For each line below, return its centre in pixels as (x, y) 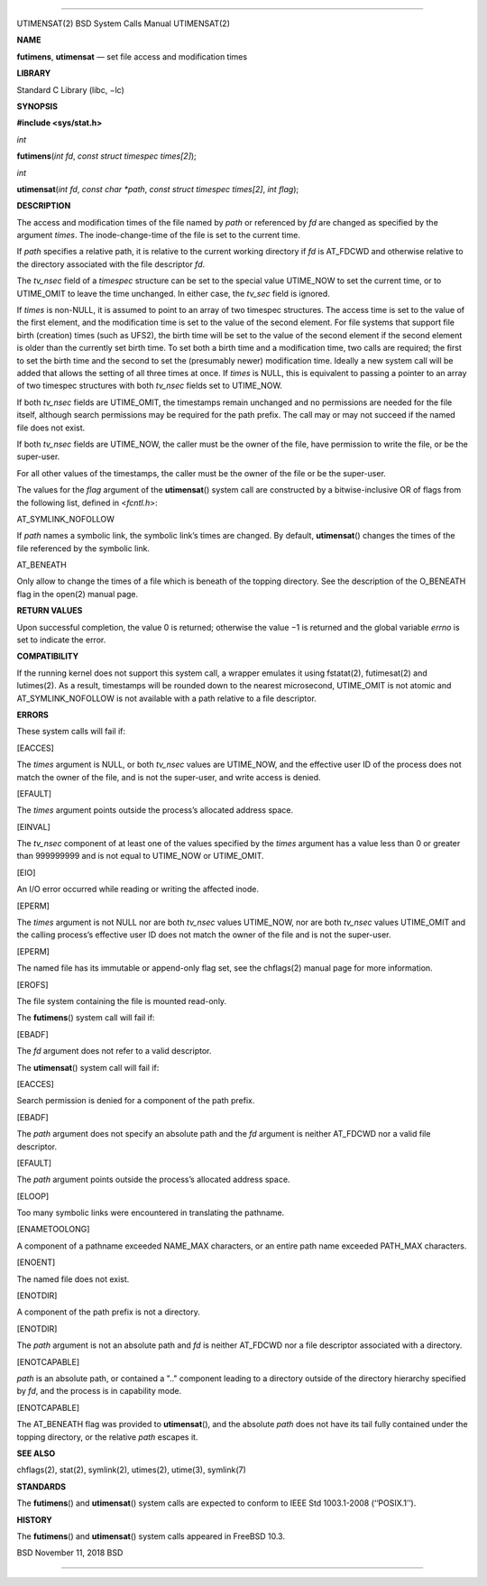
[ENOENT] (36, 1262)
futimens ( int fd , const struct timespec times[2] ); (107, 156)
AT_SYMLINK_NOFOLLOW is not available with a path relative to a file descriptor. (167, 698)
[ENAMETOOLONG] (53, 1229)
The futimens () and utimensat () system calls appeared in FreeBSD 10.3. (151, 1536)
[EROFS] (32, 984)
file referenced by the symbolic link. (83, 548)
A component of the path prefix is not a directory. (108, 1312)
